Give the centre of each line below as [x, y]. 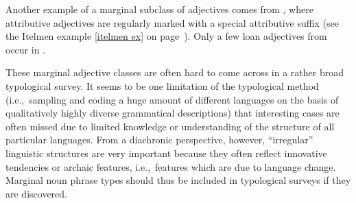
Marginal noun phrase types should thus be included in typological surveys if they [178, 180]
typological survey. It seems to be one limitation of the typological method [162, 85]
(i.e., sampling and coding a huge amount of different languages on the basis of [172, 99]
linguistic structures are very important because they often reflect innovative [166, 153]
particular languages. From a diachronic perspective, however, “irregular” [159, 140]
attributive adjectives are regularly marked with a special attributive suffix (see [172, 22]
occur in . [26, 49]
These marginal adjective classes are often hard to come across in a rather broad [175, 72]
